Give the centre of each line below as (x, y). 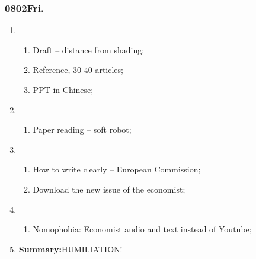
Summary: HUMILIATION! (71, 249)
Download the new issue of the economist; (109, 189)
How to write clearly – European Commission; (117, 169)
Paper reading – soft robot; (82, 129)
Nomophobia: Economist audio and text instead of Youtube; (142, 229)
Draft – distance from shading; (89, 49)
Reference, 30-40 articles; (78, 70)
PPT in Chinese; (63, 89)
